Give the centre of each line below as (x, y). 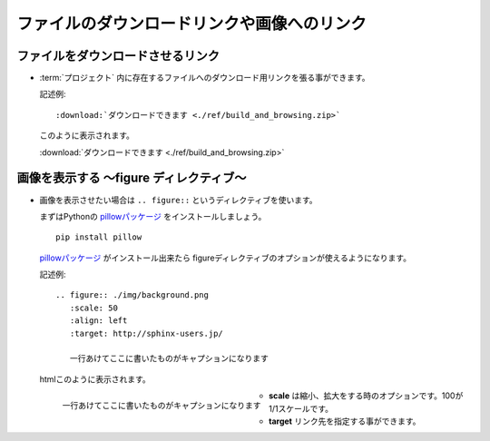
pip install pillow (99, 237)
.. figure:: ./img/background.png (132, 295)
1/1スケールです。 (301, 408)
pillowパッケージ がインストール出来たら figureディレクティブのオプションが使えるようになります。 (225, 258)
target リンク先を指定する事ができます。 (345, 421)
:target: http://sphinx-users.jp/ (147, 333)
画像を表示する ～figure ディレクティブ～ (132, 178)
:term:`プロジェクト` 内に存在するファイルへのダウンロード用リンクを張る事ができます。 (205, 78)
